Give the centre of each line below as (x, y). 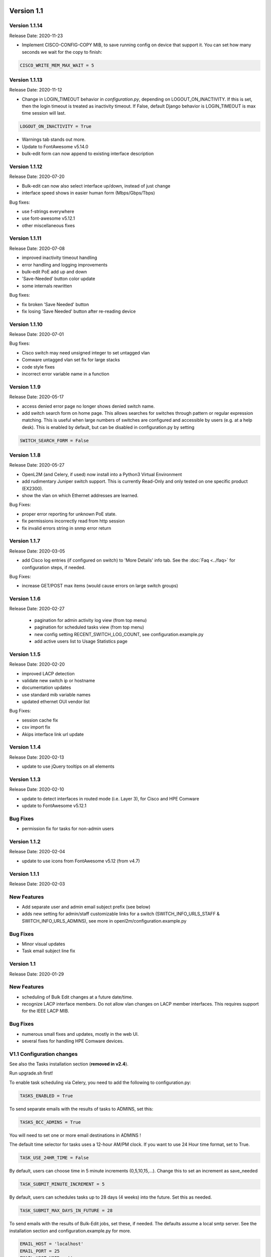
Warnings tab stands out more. (54, 140)
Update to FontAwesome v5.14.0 (55, 146)
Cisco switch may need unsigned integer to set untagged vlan (86, 352)
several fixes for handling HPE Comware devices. (73, 1041)
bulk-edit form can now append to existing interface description (88, 154)
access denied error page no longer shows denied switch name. (88, 406)
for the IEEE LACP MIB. (46, 1011)
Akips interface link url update (53, 734)
